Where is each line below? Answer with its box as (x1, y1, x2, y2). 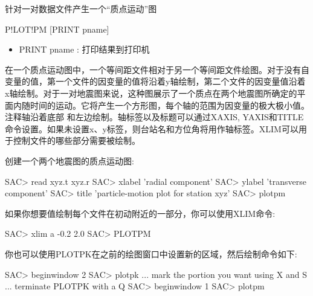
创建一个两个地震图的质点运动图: (5, 154, 134, 167)
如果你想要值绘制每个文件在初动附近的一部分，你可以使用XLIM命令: (5, 207, 276, 219)
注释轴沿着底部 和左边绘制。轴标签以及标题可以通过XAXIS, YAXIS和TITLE (5, 111, 304, 123)
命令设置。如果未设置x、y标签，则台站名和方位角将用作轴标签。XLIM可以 (5, 122, 298, 135)
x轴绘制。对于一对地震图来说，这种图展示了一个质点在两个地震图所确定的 (5, 86, 297, 99)
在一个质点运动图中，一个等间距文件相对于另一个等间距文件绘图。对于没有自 (5, 63, 309, 76)
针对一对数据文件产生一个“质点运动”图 (5, 2, 157, 14)
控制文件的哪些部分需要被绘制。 (13, 134, 140, 147)
